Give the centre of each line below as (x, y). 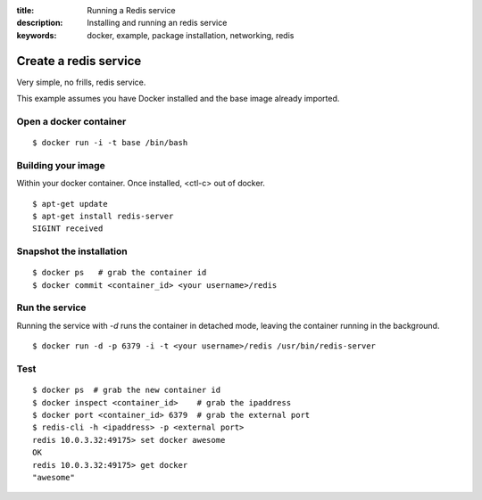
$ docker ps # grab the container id (120, 273)
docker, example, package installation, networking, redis (191, 35)
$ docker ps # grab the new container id (127, 390)
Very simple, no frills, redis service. (81, 82)
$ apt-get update (70, 204)
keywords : (37, 35)
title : (25, 10)
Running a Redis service (131, 10)
